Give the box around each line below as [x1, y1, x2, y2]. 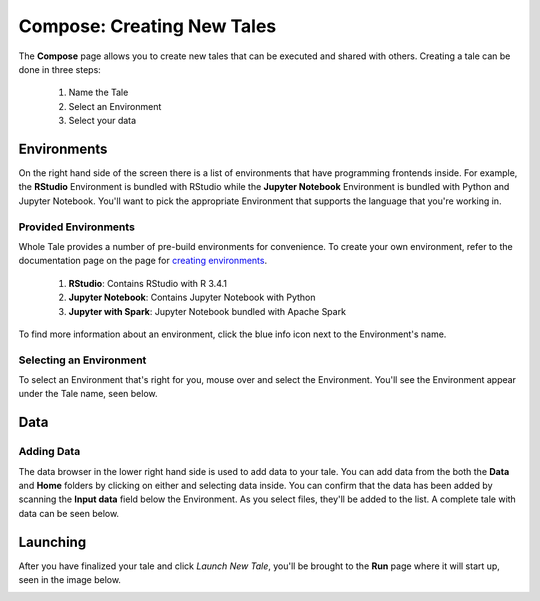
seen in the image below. [18, 574, 122, 586]
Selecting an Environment [18, 353, 147, 367]
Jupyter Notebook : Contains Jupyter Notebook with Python [68, 291, 316, 304]
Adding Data [18, 445, 81, 459]
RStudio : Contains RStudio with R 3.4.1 [68, 277, 227, 289]
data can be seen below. [18, 507, 120, 519]
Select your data [68, 115, 137, 127]
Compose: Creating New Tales [18, 15, 277, 37]
